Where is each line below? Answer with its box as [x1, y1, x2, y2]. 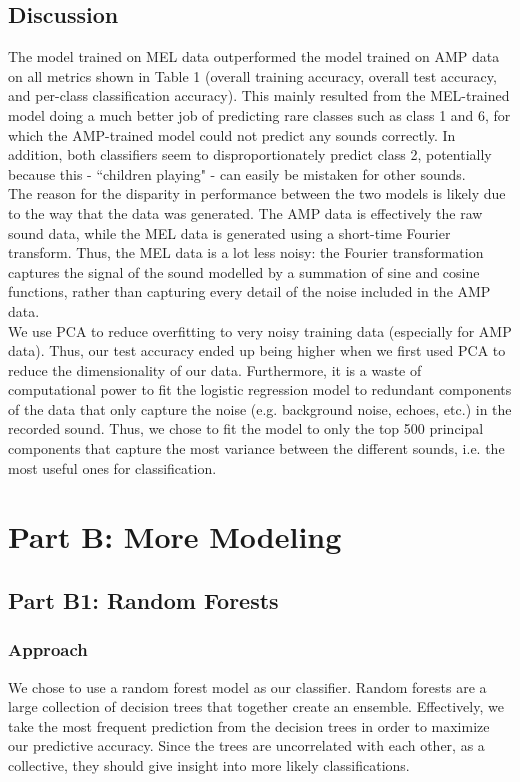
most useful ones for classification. [8, 457, 217, 478]
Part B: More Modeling [8, 516, 342, 557]
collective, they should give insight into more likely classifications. [8, 755, 410, 776]
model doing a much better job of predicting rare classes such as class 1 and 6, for [8, 104, 511, 125]
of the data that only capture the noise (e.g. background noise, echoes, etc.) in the [8, 398, 512, 419]
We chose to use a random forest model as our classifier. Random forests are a [8, 676, 487, 697]
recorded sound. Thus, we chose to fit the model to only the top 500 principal [8, 418, 484, 439]
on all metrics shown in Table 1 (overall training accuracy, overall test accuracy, [8, 65, 497, 86]
